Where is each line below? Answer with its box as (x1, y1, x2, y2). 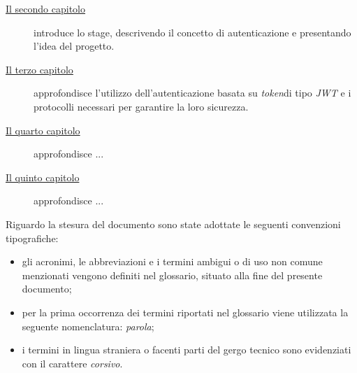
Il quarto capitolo (6, 122, 80, 137)
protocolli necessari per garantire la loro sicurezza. (34, 99, 249, 113)
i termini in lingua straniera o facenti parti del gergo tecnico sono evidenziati (22, 342, 351, 357)
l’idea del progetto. (34, 38, 115, 53)
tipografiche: (6, 230, 59, 245)
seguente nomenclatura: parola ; (22, 318, 154, 333)
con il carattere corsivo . (22, 356, 123, 370)
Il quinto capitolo (6, 169, 80, 184)
